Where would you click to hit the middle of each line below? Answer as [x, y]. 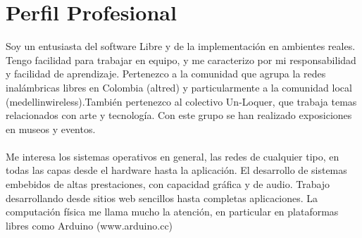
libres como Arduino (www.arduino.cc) [89, 225]
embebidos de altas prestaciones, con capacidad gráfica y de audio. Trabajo [168, 184]
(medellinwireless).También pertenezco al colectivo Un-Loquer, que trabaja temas [181, 101]
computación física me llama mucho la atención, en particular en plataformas [172, 212]
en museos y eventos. [51, 129]
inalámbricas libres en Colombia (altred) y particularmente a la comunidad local [179, 87]
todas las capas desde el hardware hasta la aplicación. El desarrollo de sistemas [176, 170]
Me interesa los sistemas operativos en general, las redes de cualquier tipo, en [173, 156]
